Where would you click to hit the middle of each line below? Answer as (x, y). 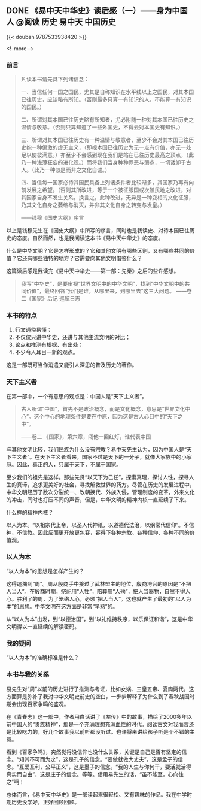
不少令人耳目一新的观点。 (46, 352)
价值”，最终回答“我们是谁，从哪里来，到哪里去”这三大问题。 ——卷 (109, 291)
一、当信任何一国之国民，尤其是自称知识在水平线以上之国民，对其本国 (107, 92)
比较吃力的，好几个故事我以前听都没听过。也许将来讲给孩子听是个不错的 (100, 731)
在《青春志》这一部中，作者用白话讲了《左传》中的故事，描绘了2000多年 (97, 716)
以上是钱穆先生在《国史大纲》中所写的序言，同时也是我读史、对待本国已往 (98, 231)
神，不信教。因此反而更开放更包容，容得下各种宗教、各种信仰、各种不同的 (98, 532)
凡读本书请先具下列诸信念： (55, 79)
